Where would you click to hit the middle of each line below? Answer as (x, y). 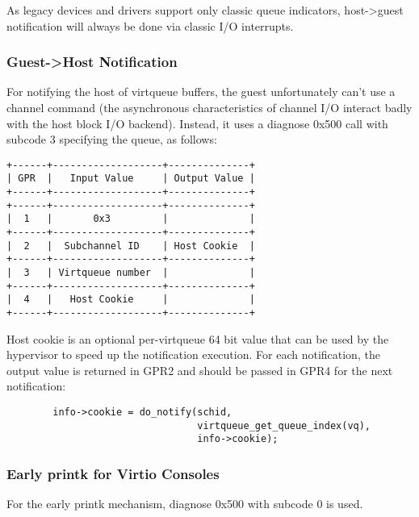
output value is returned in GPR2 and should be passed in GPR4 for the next (200, 370)
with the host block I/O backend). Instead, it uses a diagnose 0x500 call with (197, 123)
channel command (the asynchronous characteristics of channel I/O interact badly (209, 107)
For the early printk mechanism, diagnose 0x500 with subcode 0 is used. (185, 504)
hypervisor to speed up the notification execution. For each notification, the (193, 354)
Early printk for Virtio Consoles (113, 473)
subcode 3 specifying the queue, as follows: (112, 139)
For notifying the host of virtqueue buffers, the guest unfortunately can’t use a (201, 92)
